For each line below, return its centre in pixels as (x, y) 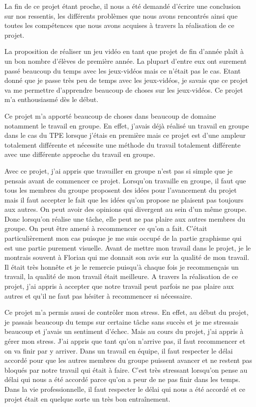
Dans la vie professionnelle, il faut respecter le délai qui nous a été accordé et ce (125, 389)
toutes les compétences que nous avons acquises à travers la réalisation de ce (119, 25)
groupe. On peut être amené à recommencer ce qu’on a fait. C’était (106, 228)
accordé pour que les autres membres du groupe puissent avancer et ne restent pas (128, 360)
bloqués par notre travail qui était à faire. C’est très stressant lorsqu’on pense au (126, 369)
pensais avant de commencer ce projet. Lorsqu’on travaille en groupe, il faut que (125, 180)
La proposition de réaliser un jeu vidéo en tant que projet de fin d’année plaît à (124, 51)
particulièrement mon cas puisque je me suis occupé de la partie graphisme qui (123, 238)
